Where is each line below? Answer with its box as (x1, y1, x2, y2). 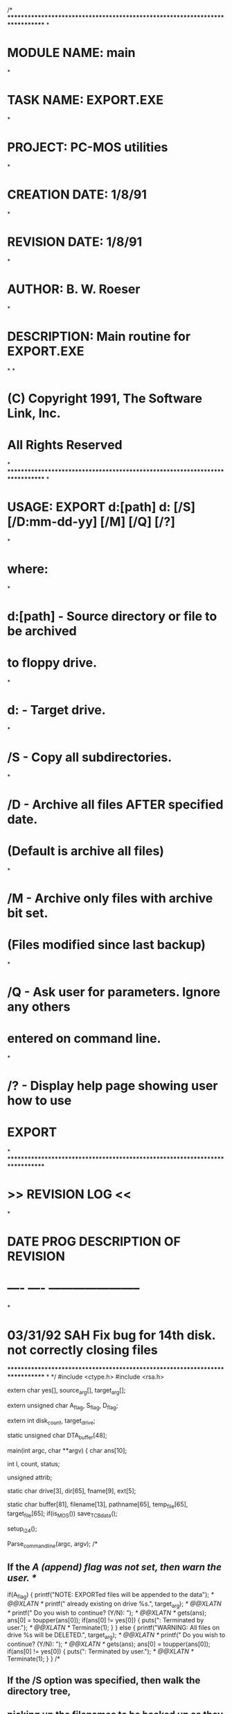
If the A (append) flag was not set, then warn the (7, 1561, 222, 1573)
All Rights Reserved (7, 437, 123, 453)
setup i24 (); (7, 1524, 37, 1534)
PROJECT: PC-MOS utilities (7, 140, 168, 156)
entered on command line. (7, 1031, 161, 1047)
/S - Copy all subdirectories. (7, 749, 172, 765)
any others (7, 999, 71, 1014)
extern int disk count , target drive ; (7, 1416, 96, 1426)
